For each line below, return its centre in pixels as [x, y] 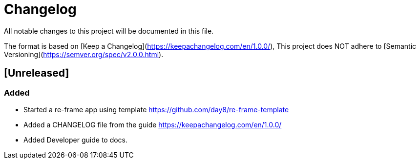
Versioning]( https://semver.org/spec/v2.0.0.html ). [84, 54]
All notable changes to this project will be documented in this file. [109, 31]
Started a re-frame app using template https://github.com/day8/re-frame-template [156, 109]
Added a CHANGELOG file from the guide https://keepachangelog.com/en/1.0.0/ [153, 124]
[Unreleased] [37, 73]
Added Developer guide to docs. [76, 140]
